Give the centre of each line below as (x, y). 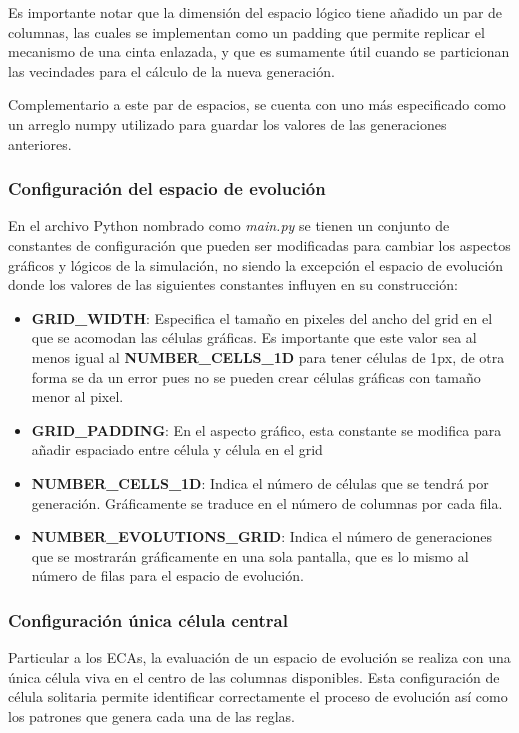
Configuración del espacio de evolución (167, 188)
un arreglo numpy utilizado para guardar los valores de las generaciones (227, 123)
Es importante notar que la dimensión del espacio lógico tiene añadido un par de (255, 12)
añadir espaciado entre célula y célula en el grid (177, 449)
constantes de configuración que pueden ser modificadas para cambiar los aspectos (259, 244)
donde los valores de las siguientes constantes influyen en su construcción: (233, 284)
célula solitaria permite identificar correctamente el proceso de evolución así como (258, 696)
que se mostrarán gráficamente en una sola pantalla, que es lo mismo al (250, 555)
